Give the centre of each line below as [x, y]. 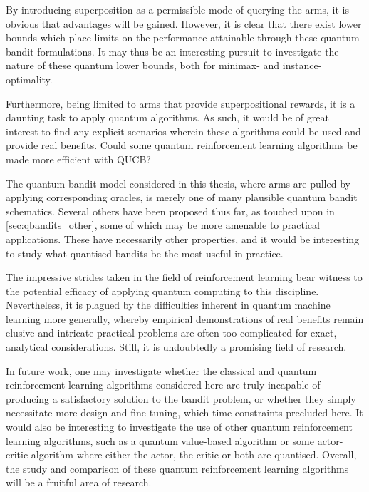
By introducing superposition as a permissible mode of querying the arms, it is [178, 9]
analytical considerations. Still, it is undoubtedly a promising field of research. [176, 347]
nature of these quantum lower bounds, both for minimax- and [143, 65]
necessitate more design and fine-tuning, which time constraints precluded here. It [184, 412]
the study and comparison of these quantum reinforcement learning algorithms [177, 468]
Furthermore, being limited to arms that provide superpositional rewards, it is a [181, 103]
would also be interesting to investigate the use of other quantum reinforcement [179, 427]
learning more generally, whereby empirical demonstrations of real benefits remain [185, 318]
